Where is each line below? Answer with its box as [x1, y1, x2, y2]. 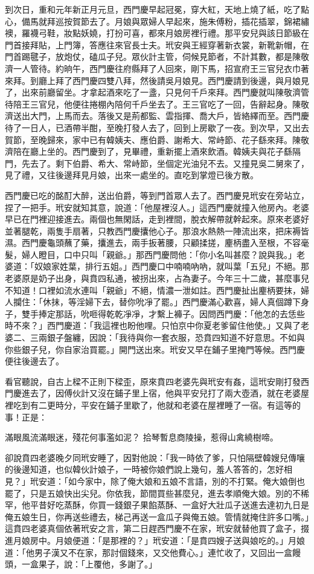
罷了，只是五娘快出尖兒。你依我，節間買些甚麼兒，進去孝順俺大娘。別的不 [5, 486, 301, 499]
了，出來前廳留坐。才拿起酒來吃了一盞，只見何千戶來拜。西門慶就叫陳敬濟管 [5, 86, 309, 98]
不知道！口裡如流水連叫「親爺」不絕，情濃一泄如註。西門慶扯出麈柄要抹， [5, 283, 301, 296]
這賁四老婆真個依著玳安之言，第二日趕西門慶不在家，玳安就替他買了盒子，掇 [5, 522, 309, 535]
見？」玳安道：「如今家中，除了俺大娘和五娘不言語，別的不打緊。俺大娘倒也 [5, 474, 305, 487]
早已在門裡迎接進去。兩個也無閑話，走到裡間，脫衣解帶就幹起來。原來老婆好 [5, 213, 309, 225]
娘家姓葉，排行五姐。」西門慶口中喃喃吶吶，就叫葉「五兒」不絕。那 [42, 260, 309, 272]
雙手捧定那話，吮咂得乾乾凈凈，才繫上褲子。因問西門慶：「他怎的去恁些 [21, 307, 305, 320]
